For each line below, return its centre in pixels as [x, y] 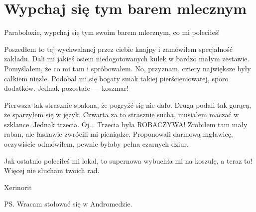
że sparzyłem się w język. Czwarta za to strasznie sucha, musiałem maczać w [122, 114]
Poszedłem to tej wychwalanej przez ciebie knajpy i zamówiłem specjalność [118, 49]
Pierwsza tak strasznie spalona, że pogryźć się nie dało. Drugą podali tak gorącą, [128, 105]
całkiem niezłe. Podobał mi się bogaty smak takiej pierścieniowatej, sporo [116, 78]
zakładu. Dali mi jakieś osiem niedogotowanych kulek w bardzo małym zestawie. [127, 59]
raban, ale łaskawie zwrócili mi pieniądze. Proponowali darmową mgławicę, [119, 134]
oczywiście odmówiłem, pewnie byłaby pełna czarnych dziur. [96, 144]
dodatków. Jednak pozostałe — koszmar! [66, 88]
